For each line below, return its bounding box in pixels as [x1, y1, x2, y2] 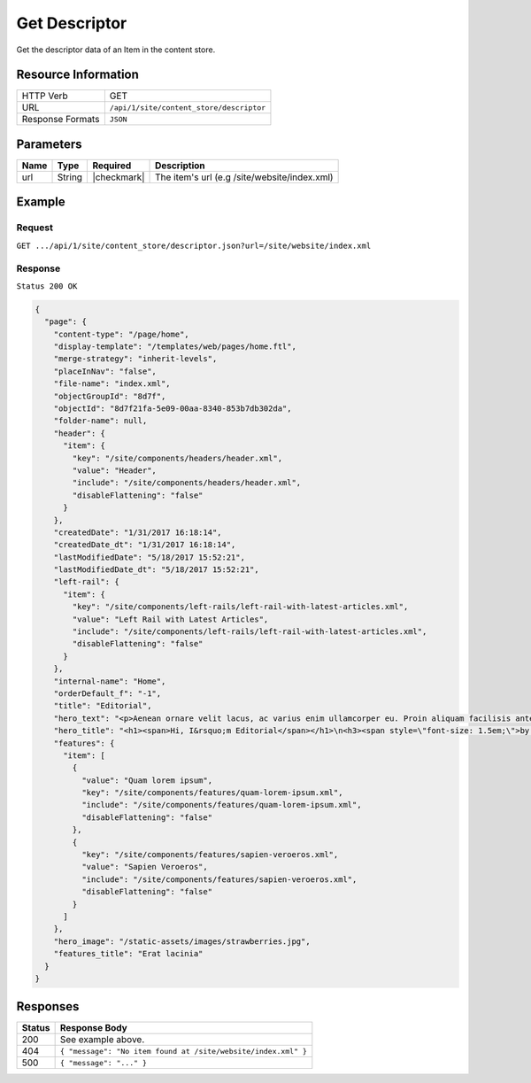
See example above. [59, 1033, 145, 1046]
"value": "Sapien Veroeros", [81, 862, 208, 872]
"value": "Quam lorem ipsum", [81, 775, 212, 785]
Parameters [16, 136, 82, 151]
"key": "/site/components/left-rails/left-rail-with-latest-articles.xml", [72, 602, 409, 612]
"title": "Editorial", [53, 700, 152, 711]
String [57, 171, 83, 183]
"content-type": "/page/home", [53, 329, 189, 339]
